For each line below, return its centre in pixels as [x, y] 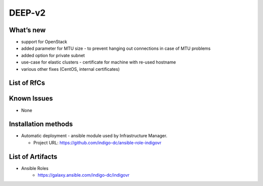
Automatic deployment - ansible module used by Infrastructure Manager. [94, 136]
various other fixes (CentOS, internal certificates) [70, 69]
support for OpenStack [44, 42]
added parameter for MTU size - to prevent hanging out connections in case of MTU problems [116, 48]
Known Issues [31, 98]
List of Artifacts [33, 156]
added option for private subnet [53, 55]
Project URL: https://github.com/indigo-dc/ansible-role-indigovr [97, 143]
